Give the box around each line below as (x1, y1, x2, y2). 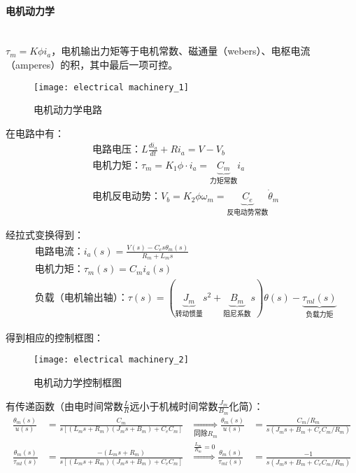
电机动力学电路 (34, 102, 102, 117)
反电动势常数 (227, 209, 269, 216)
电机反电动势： (92, 192, 161, 202)
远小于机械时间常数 (129, 398, 218, 413)
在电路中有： (6, 125, 64, 140)
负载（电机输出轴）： (34, 293, 128, 304)
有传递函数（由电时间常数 (6, 398, 123, 413)
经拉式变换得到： (6, 227, 84, 242)
